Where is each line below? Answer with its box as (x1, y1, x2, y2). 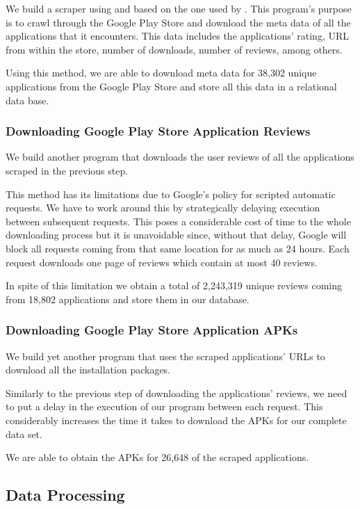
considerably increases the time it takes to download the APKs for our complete (6, 412, 347, 427)
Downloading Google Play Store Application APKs (6, 321, 298, 339)
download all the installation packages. (6, 362, 171, 377)
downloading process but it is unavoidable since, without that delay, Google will (6, 227, 347, 242)
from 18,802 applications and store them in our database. (6, 291, 249, 306)
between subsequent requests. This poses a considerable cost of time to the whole (6, 213, 351, 228)
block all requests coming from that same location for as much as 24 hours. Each (6, 241, 350, 255)
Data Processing (6, 484, 125, 506)
